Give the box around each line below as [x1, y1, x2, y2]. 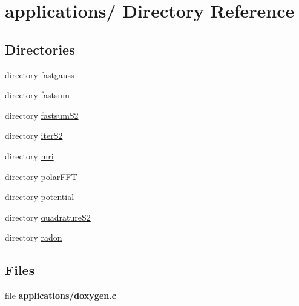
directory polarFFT [5, 170, 77, 182]
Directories [5, 39, 75, 58]
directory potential [5, 190, 74, 203]
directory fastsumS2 [5, 108, 79, 121]
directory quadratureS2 [5, 210, 91, 223]
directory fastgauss [5, 68, 74, 81]
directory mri [5, 149, 54, 162]
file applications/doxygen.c [5, 289, 116, 302]
